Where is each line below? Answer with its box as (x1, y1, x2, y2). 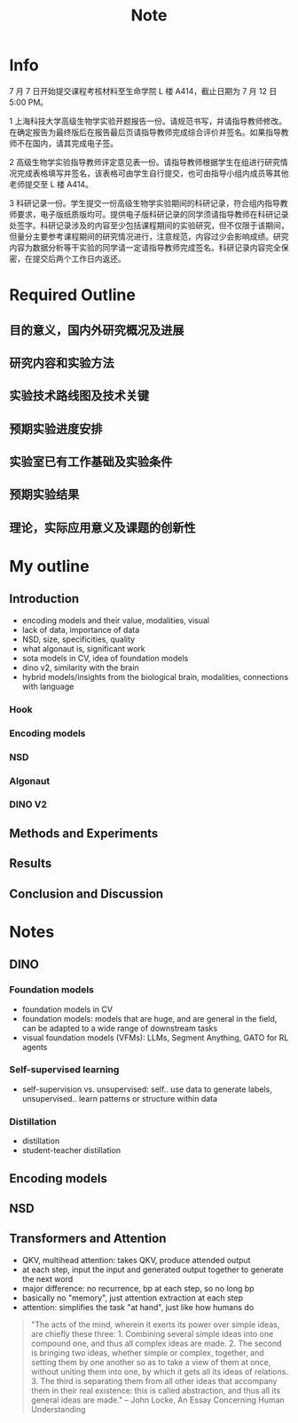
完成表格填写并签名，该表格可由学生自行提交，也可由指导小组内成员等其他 (16, 168, 289, 178)
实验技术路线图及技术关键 (9, 388, 149, 404)
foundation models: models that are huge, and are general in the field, (21, 1013, 278, 1024)
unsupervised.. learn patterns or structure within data (21, 1093, 218, 1103)
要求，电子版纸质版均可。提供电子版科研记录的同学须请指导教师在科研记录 (16, 209, 289, 219)
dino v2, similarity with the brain (21, 662, 139, 673)
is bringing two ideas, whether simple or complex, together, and (30, 1347, 264, 1358)
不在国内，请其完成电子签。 (16, 138, 118, 148)
